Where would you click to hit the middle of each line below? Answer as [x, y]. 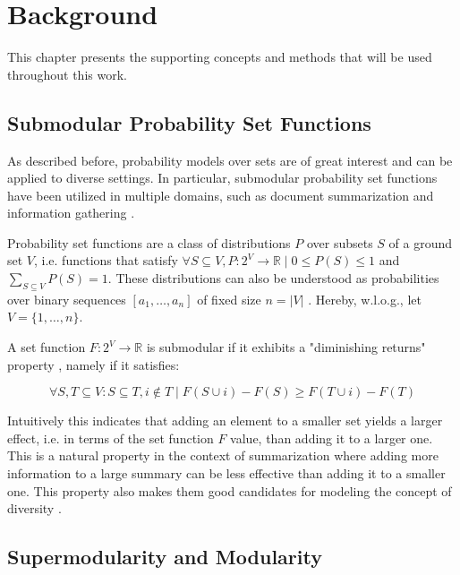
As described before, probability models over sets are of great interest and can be [230, 160]
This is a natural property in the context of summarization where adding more [223, 455]
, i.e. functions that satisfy [106, 260]
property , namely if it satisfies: [94, 364]
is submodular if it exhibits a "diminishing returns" [286, 347]
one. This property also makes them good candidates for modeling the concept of [230, 490]
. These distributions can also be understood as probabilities [273, 278]
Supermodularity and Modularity [165, 557]
